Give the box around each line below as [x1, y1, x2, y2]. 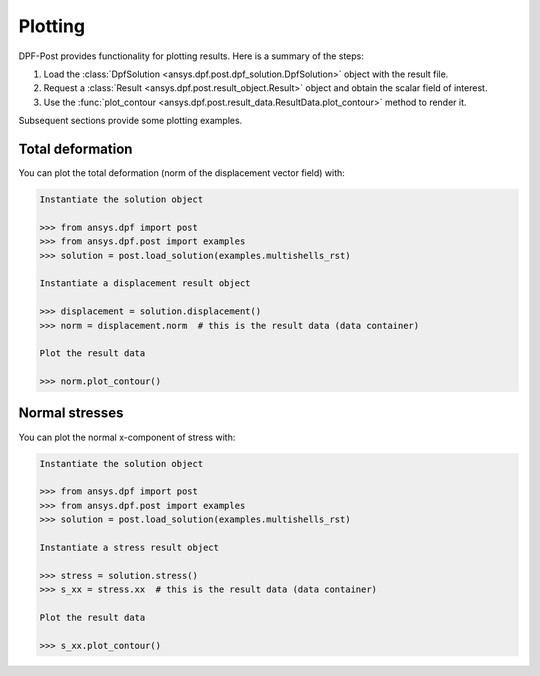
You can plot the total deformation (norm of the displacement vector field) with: [18, 167, 345, 179]
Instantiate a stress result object [39, 541, 220, 553]
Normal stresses [18, 405, 124, 422]
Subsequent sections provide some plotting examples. [18, 115, 243, 127]
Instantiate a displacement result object [39, 278, 251, 289]
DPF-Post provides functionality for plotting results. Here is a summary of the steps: [18, 50, 365, 62]
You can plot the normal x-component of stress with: [18, 431, 236, 443]
